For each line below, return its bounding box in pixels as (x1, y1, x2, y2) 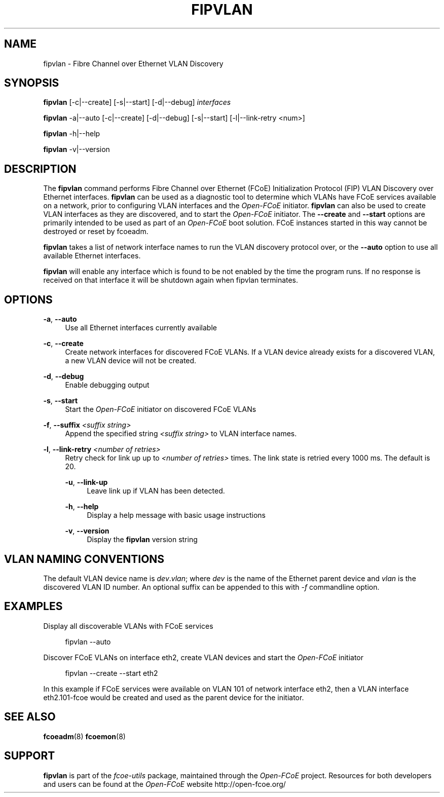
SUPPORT (4, 749, 55, 763)
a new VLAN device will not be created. (65, 356, 197, 365)
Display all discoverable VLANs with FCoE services (43, 621, 213, 630)
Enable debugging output (65, 381, 150, 390)
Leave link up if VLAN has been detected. (87, 486, 225, 496)
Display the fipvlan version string (87, 535, 198, 544)
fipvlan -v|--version (43, 145, 110, 154)
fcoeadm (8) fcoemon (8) (43, 732, 126, 741)
